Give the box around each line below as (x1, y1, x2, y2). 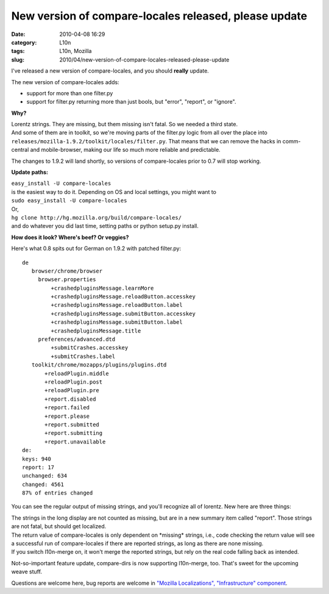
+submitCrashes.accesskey (51, 345, 129, 351)
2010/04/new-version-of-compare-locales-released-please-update (59, 55, 230, 63)
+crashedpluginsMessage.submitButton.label (51, 319, 183, 326)
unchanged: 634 (22, 473, 68, 479)
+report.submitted (44, 421, 100, 428)
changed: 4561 (22, 481, 64, 488)
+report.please (44, 412, 90, 420)
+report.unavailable (44, 438, 106, 445)
